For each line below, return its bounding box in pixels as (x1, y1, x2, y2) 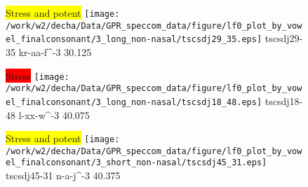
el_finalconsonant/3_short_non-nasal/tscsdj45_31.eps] (6, 158, 267, 168)
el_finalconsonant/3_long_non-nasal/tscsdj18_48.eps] (6, 97, 262, 107)
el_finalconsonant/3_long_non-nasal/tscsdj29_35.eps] (6, 34, 262, 45)
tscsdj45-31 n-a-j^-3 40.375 (6, 168, 121, 183)
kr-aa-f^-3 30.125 (18, 44, 92, 59)
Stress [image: (6, 68, 69, 83)
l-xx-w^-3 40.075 (18, 107, 90, 122)
